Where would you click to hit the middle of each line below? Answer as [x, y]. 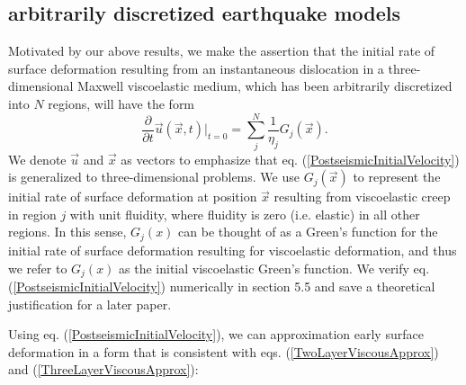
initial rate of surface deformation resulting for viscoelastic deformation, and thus [233, 250]
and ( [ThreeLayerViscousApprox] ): [103, 369]
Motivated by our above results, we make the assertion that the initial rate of [222, 51]
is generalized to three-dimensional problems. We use [154, 177]
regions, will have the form [121, 103]
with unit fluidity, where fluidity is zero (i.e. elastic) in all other [245, 214]
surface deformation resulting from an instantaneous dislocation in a [196, 68]
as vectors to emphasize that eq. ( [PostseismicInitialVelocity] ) [290, 159]
